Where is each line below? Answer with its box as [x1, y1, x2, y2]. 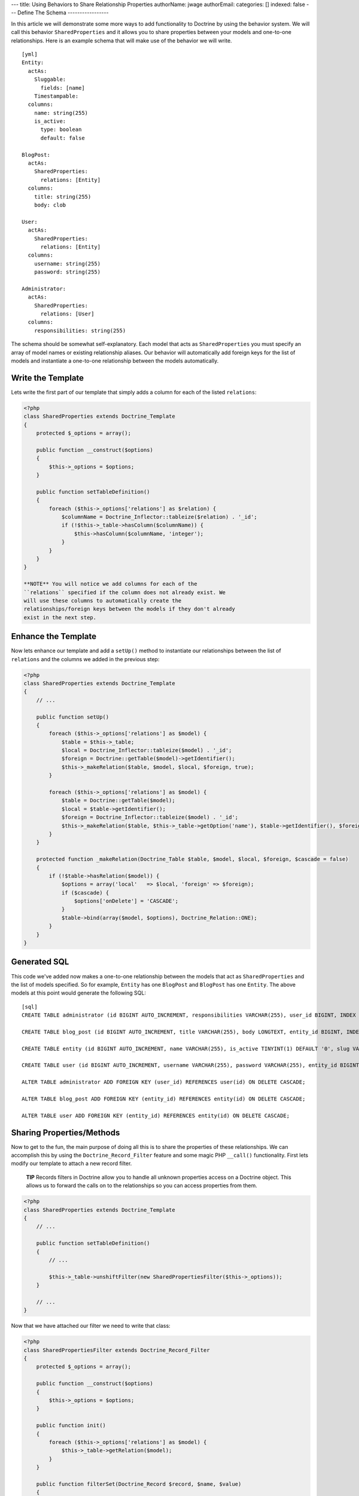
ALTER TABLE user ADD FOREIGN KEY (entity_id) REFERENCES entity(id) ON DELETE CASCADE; [22, 1112, 290, 1119]
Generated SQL [11, 957, 69, 967]
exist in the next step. [23, 614, 97, 621]
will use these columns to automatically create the [23, 597, 182, 604]
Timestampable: [34, 93, 79, 99]
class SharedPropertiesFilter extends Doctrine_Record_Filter [23, 1346, 210, 1354]
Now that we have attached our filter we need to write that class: [11, 1322, 171, 1330]
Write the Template [11, 373, 84, 383]
